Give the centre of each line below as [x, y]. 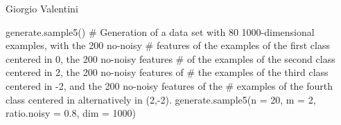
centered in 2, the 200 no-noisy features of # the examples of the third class [167, 72]
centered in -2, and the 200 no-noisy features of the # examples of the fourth [169, 85]
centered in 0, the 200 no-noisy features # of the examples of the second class [170, 58]
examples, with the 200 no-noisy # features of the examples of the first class [168, 45]
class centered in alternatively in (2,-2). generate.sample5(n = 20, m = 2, [161, 99]
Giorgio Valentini [42, 8]
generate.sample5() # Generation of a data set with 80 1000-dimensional [160, 31]
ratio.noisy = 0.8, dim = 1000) [71, 113]
